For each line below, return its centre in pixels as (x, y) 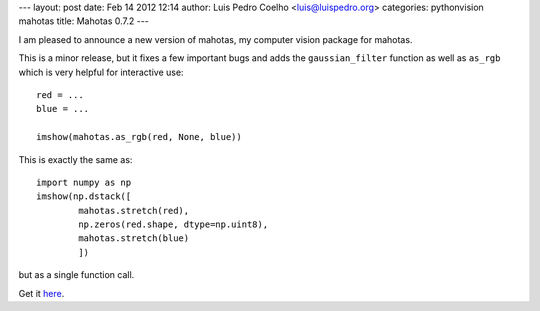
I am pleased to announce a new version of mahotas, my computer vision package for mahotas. (215, 39)
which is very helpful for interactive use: (101, 72)
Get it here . (41, 293)
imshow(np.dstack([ (84, 196)
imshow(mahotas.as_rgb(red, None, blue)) (139, 137)
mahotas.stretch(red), (134, 210)
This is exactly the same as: (75, 159)
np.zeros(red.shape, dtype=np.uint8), (173, 224)
